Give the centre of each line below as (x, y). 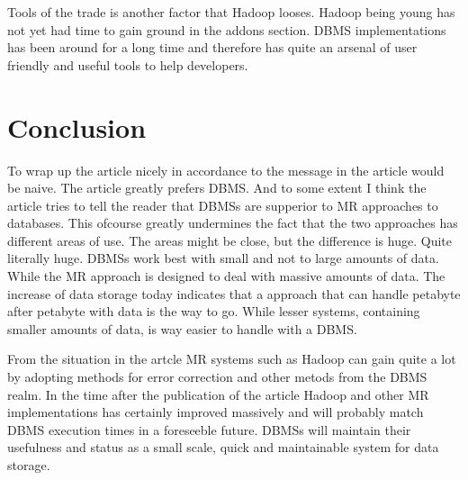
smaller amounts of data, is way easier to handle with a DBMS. (182, 328)
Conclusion (77, 127)
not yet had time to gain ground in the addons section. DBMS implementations (227, 29)
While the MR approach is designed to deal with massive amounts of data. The (226, 276)
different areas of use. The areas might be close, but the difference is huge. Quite (229, 240)
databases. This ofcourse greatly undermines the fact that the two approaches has (233, 223)
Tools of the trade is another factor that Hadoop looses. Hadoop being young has (231, 12)
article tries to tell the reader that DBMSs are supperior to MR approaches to (223, 205)
